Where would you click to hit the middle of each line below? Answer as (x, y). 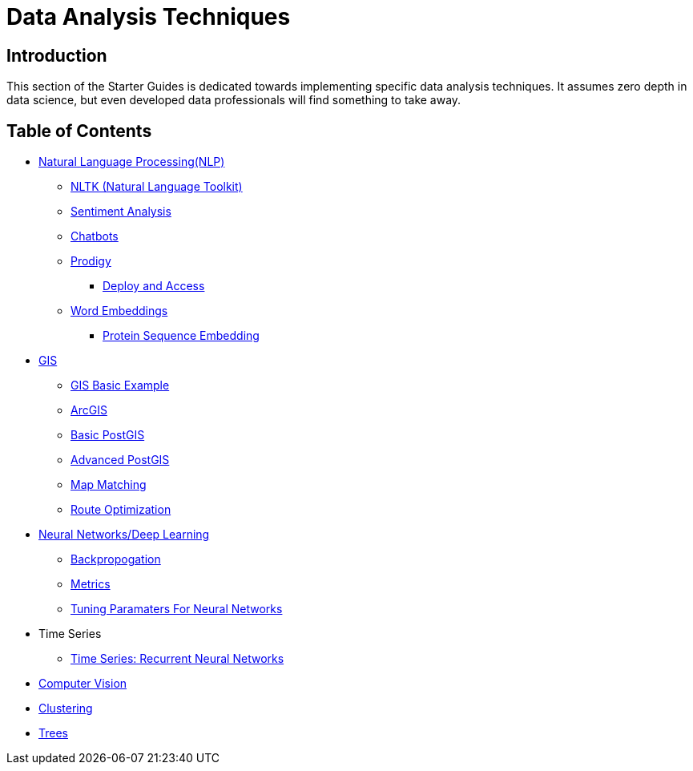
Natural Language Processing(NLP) (132, 162)
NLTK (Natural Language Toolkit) (157, 187)
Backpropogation (116, 559)
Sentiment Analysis (121, 212)
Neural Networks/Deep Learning (124, 535)
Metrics (91, 584)
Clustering (66, 708)
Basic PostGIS (108, 435)
